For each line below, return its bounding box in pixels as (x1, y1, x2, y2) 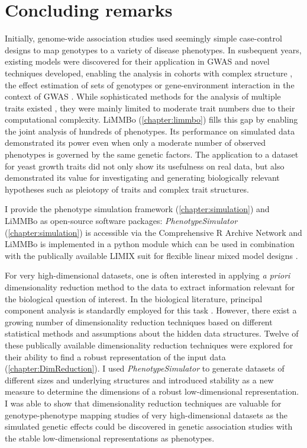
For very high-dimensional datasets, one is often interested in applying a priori (5, 269, 290, 281)
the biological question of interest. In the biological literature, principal (5, 292, 263, 305)
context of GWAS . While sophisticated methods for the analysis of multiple (5, 90, 281, 103)
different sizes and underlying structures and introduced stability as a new (5, 373, 274, 386)
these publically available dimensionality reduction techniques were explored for (5, 338, 293, 351)
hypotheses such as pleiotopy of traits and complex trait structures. (5, 183, 249, 195)
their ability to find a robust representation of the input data (5, 350, 226, 363)
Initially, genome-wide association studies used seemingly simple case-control (5, 32, 282, 44)
